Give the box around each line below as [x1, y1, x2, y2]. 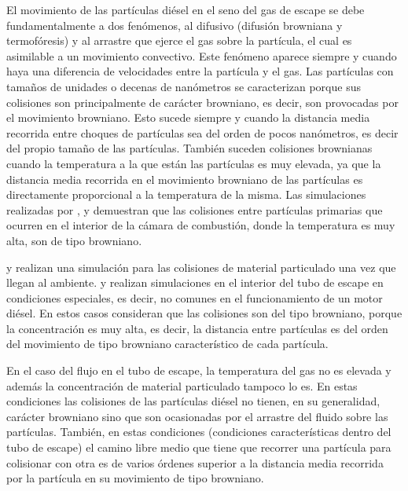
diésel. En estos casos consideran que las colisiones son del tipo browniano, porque [6, 305, 402, 321]
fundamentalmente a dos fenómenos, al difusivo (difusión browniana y [6, 16, 343, 33]
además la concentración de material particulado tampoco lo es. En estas [6, 377, 358, 394]
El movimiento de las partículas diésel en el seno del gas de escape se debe [6, 2, 365, 17]
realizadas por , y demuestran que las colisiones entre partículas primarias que [6, 201, 383, 218]
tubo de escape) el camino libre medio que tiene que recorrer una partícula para [6, 439, 391, 456]
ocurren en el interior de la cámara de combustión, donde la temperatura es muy [6, 217, 395, 233]
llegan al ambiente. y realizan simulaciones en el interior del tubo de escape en [6, 274, 384, 291]
